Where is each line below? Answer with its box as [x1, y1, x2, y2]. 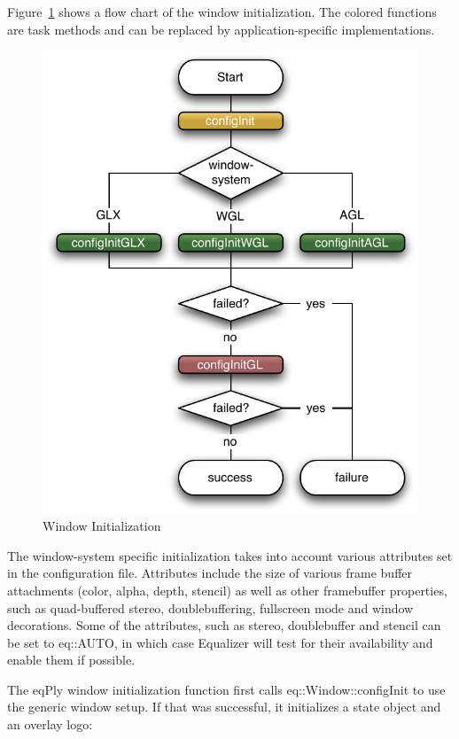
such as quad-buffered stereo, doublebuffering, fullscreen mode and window [7, 598, 414, 617]
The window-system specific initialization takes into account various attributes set [7, 546, 453, 564]
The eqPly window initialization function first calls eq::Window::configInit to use [7, 680, 446, 698]
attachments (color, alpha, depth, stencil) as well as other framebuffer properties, [7, 580, 447, 599]
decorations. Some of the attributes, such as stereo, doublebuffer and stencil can [7, 616, 441, 634]
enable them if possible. [7, 650, 136, 669]
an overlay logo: [7, 715, 93, 734]
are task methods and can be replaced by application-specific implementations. [7, 19, 435, 38]
